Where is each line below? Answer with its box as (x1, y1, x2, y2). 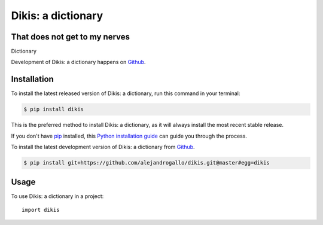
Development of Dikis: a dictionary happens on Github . (11, 59, 146, 66)
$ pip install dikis (23, 106, 84, 113)
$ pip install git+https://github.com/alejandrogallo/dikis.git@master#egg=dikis (23, 159, 270, 166)
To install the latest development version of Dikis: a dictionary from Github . (11, 144, 195, 151)
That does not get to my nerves (11, 32, 130, 42)
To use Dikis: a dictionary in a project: (11, 192, 104, 200)
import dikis (22, 206, 60, 213)
